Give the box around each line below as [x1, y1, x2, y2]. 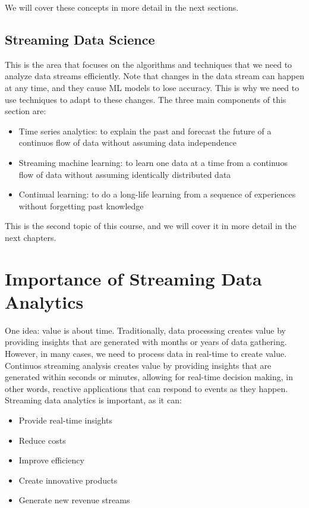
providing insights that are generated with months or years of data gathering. [5, 335, 287, 348]
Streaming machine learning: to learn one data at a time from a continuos [18, 156, 288, 168]
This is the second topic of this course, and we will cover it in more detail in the [5, 219, 297, 232]
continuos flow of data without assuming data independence [18, 136, 237, 149]
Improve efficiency [18, 454, 84, 466]
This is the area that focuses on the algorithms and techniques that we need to [5, 58, 292, 70]
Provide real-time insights [18, 413, 112, 426]
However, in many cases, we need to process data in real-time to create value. [5, 347, 287, 360]
